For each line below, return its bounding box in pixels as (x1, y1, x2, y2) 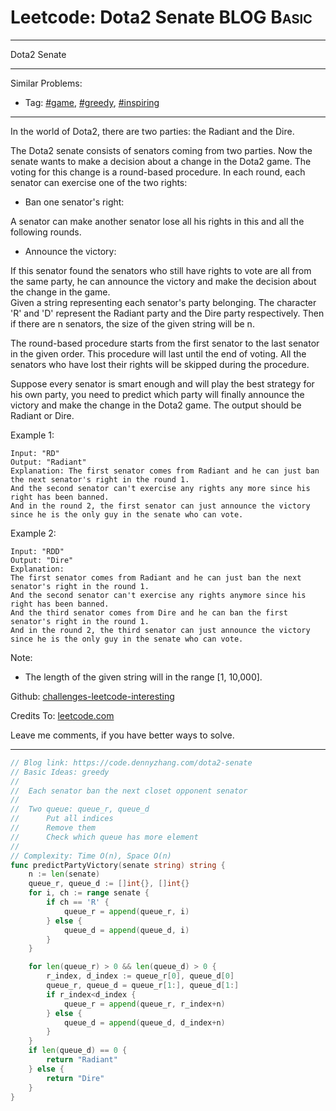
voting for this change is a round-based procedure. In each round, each (10, 166, 306, 178)
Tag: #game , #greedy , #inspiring (24, 96, 160, 108)
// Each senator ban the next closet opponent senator (10, 786, 248, 796)
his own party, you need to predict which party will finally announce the (10, 388, 305, 400)
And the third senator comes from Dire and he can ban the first (10, 607, 288, 618)
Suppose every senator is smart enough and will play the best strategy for (10, 377, 315, 390)
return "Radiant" (46, 1055, 118, 1065)
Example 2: (10, 527, 57, 539)
